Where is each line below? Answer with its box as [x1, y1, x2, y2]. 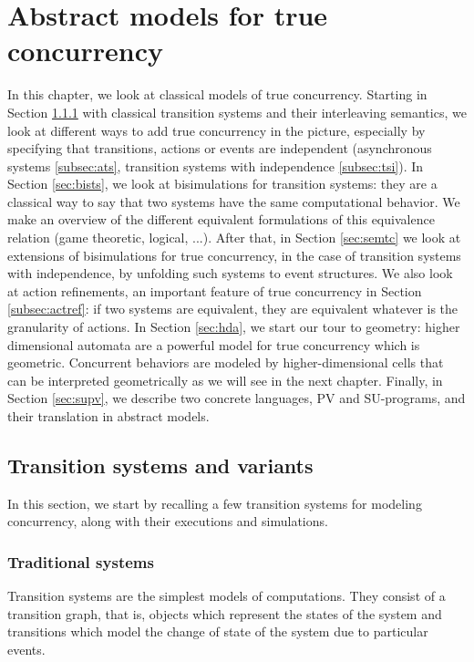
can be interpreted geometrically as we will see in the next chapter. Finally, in [7, 370, 443, 389]
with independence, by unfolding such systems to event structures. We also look [7, 264, 453, 283]
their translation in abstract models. [7, 407, 210, 425]
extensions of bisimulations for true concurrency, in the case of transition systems [7, 245, 461, 264]
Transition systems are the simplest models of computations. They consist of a [7, 586, 446, 605]
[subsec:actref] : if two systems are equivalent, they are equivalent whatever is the [7, 299, 459, 318]
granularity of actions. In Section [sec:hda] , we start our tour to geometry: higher [7, 317, 460, 336]
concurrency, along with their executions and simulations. [7, 512, 328, 531]
